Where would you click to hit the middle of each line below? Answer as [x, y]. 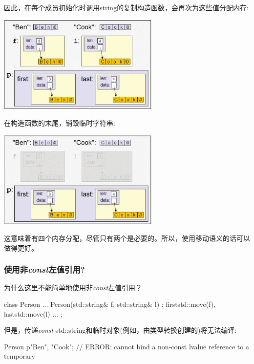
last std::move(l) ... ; [33, 313]
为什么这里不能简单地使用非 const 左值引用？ [73, 288]
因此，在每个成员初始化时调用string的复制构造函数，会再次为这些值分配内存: [127, 7]
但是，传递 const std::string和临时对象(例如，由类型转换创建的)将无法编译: [120, 330]
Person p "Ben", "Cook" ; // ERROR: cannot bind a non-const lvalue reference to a [127, 346]
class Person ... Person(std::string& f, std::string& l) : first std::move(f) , [110, 304]
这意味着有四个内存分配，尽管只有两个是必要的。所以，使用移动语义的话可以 [127, 238]
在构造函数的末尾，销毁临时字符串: [60, 123]
